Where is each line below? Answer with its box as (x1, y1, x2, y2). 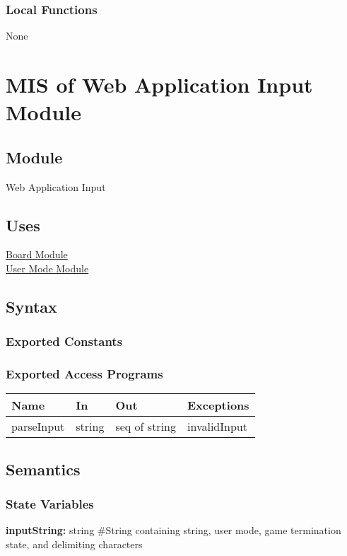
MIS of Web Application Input (6, 70, 313, 98)
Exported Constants (6, 332, 123, 350)
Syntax (6, 295, 57, 317)
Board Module (6, 247, 68, 262)
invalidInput (187, 418, 247, 435)
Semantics (6, 458, 81, 480)
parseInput (11, 418, 65, 435)
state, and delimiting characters (6, 537, 143, 551)
